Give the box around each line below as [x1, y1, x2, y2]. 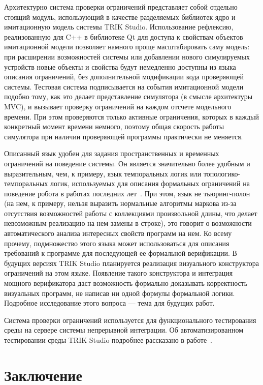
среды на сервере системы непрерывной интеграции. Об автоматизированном [4, 324, 244, 335]
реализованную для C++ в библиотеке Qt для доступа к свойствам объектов [4, 31, 243, 42]
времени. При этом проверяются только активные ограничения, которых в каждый [4, 111, 259, 122]
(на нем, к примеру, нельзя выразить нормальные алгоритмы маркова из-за [4, 198, 237, 209]
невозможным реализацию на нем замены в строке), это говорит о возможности [4, 218, 252, 228]
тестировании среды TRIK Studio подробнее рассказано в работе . [4, 335, 213, 345]
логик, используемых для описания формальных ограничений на [50, 178, 250, 189]
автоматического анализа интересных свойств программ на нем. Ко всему [4, 228, 232, 239]
